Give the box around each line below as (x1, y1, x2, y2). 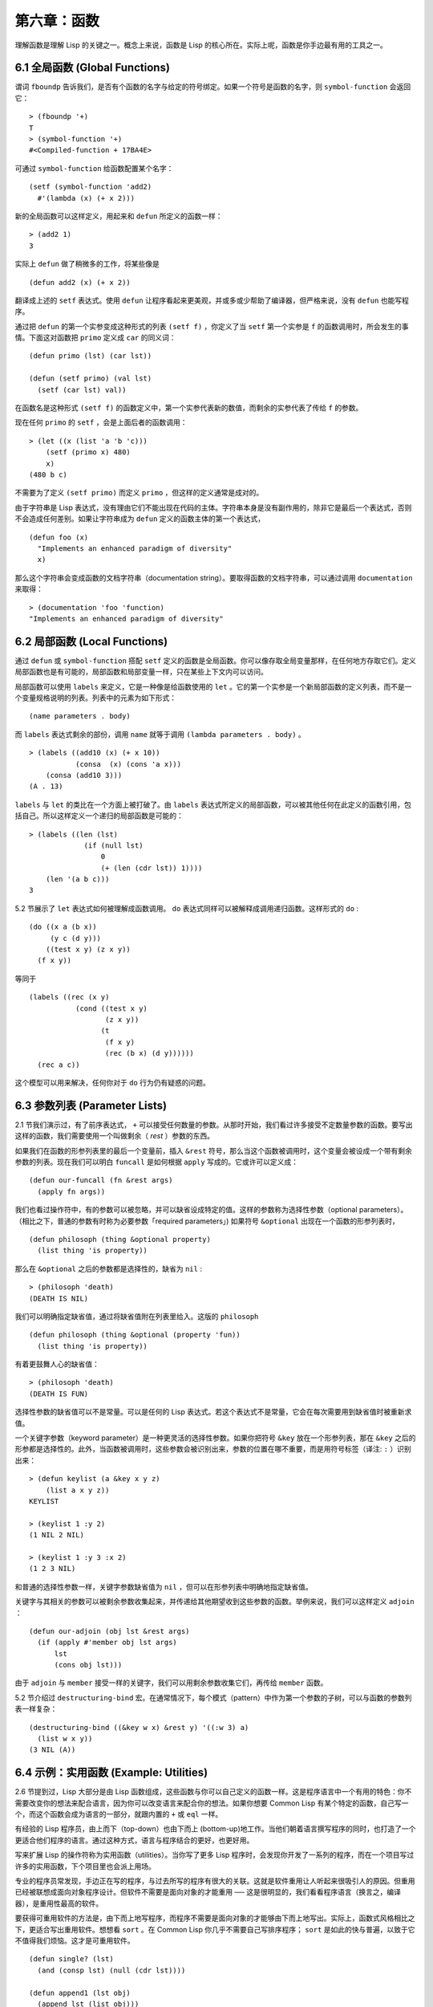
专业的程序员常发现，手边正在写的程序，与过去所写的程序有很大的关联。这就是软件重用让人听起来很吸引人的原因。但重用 (14, 1876, 415, 1886)
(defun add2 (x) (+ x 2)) (29, 278, 132, 287)
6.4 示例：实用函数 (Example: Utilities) (14, 1766, 208, 1780)
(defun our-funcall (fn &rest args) (29, 1176, 173, 1185)
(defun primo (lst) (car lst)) (29, 352, 152, 360)
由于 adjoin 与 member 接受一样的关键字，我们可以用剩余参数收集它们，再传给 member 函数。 (14, 1678, 328, 1687)
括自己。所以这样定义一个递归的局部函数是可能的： (14, 811, 184, 820)
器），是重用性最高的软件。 (14, 1899, 103, 1908)
